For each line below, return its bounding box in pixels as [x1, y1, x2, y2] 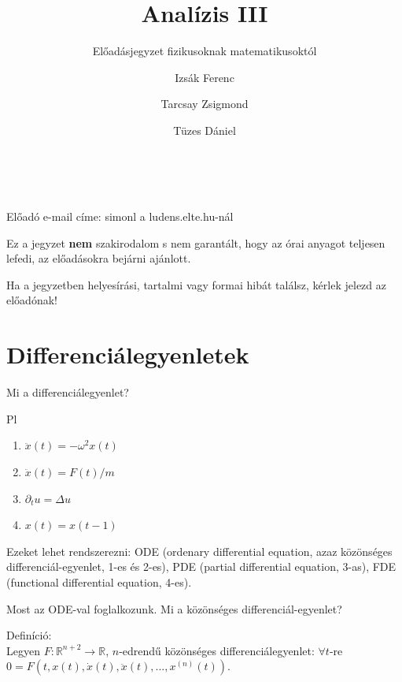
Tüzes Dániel [173, 121, 236, 138]
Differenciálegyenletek [6, 338, 249, 371]
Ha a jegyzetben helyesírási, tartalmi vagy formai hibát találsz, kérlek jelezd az [6, 276, 386, 293]
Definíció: [6, 627, 52, 643]
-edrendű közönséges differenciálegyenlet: [119, 642, 315, 658]
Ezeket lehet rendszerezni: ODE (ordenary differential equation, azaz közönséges [6, 542, 393, 559]
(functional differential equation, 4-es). [6, 573, 192, 590]
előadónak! [6, 292, 57, 308]
